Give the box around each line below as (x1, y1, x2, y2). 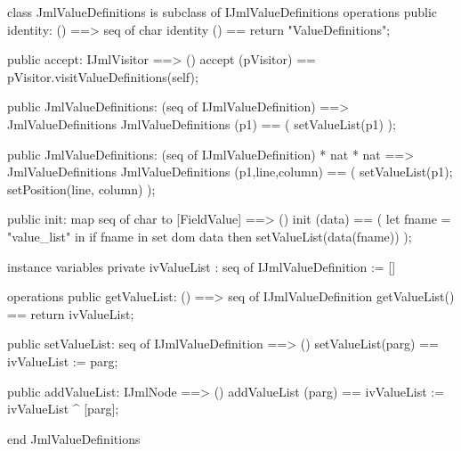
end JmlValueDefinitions (7, 429, 141, 447)
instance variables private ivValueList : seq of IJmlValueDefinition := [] (7, 257, 396, 275)
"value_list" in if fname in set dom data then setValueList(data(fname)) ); (7, 226, 412, 245)
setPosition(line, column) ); (7, 179, 156, 198)
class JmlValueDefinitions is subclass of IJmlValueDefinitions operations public (7, 3, 437, 20)
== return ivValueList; (7, 304, 134, 323)
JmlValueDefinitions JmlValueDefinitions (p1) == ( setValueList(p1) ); (7, 114, 396, 133)
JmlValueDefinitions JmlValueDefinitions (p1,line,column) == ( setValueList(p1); (7, 162, 453, 181)
